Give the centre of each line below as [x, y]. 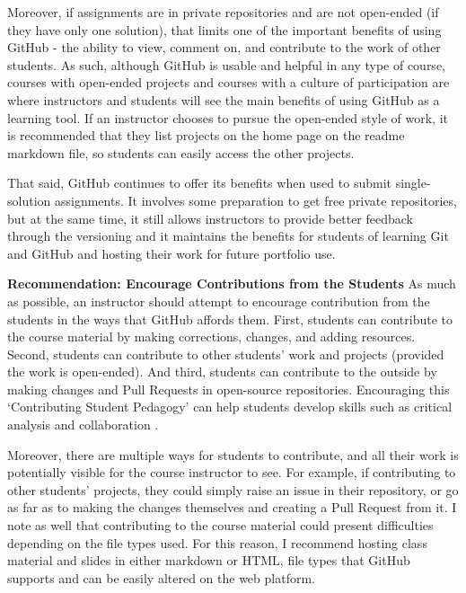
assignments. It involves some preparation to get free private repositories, [255, 200]
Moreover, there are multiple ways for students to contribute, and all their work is [233, 454]
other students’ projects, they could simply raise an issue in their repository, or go [233, 489]
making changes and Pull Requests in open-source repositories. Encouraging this [229, 389]
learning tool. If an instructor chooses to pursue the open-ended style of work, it [228, 117]
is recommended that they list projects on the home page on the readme [206, 135]
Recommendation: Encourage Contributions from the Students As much [232, 283]
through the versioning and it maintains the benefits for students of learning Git [228, 236]
